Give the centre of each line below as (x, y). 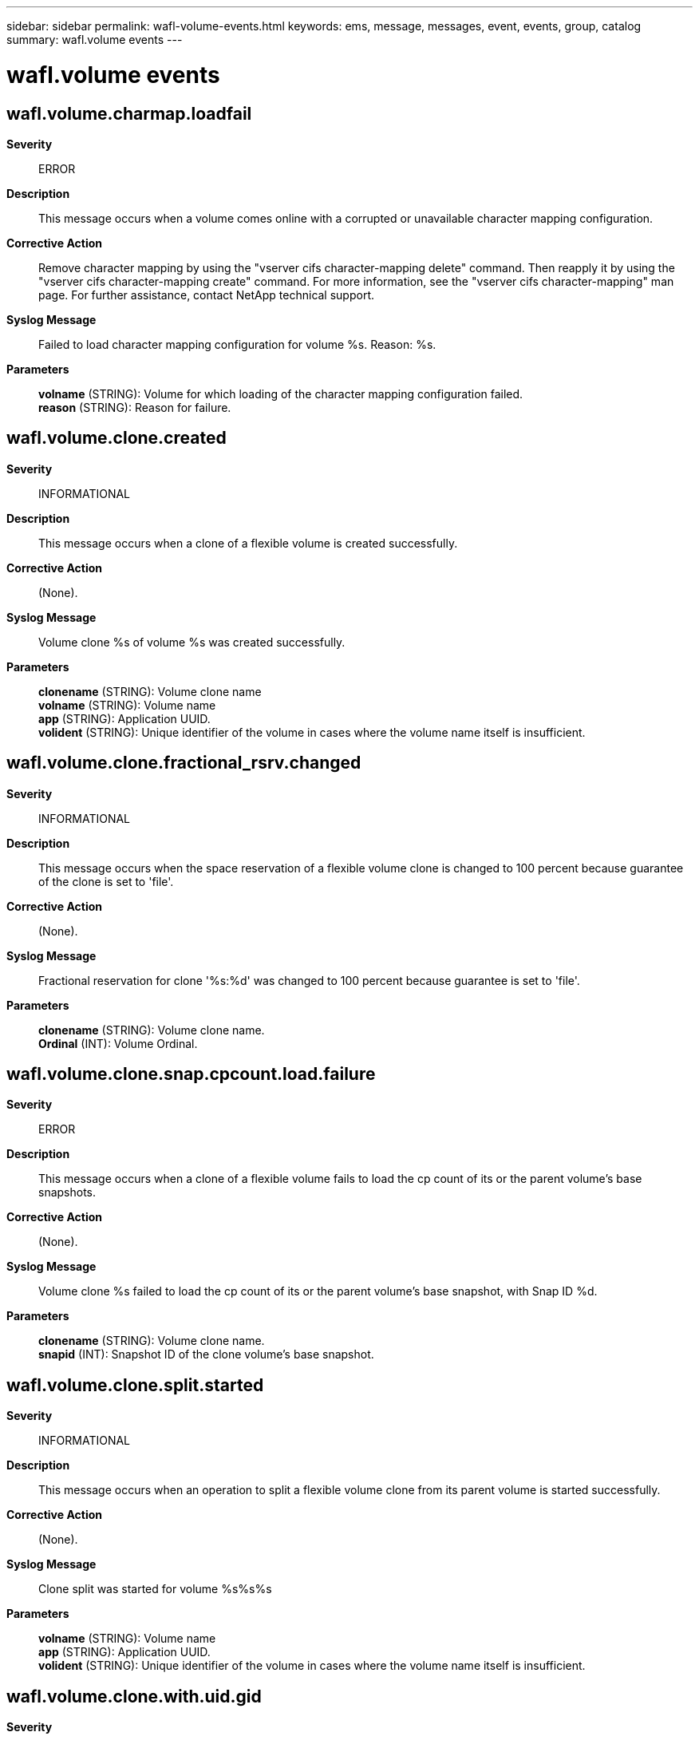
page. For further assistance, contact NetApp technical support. (207, 295)
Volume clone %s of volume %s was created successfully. (192, 642)
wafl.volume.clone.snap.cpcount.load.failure (191, 1074)
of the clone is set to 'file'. (106, 881)
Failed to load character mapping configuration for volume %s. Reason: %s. (237, 344)
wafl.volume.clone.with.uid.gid (134, 1696)
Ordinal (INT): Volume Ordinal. (118, 1043)
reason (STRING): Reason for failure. (135, 407)
